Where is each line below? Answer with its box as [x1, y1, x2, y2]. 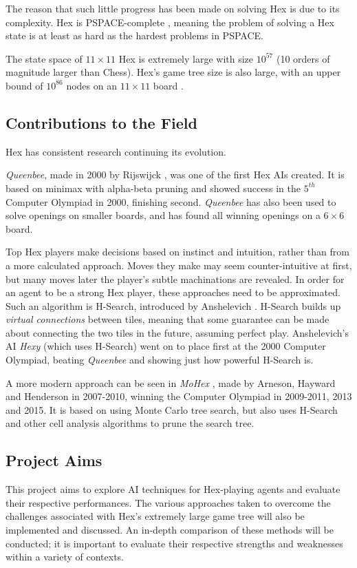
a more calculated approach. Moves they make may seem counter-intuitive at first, [6, 257, 352, 272]
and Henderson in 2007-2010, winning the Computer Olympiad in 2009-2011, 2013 [6, 389, 352, 403]
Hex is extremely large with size [118, 51, 254, 65]
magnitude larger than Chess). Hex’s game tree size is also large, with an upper [6, 65, 341, 79]
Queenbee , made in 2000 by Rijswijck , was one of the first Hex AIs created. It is [6, 167, 345, 182]
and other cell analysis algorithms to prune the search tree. [6, 416, 255, 430]
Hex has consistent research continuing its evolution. [6, 144, 226, 158]
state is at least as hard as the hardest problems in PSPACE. [6, 28, 263, 43]
